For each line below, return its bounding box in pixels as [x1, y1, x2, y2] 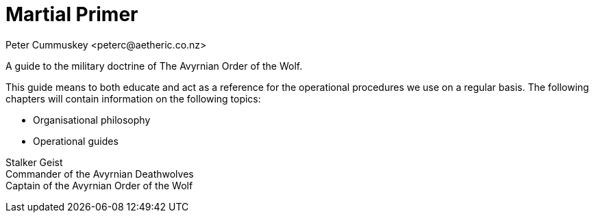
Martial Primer [5, 3, 138, 26]
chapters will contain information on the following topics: [5, 92, 261, 105]
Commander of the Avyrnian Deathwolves [5, 167, 194, 180]
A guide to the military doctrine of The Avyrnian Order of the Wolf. [5, 59, 303, 72]
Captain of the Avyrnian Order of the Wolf [5, 179, 193, 191]
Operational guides [33, 135, 119, 147]
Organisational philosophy [33, 113, 151, 126]
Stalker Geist [5, 156, 63, 168]
